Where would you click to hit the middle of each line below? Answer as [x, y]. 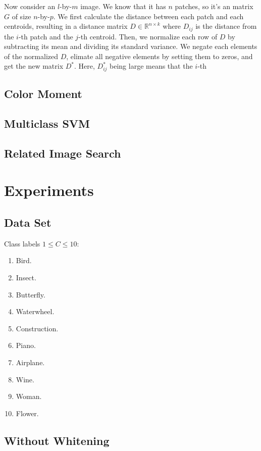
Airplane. [30, 362]
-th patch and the [46, 36]
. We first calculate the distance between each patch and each [148, 16]
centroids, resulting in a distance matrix [66, 26]
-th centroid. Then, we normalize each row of [148, 36]
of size [21, 16]
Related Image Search [63, 153]
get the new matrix [34, 66]
